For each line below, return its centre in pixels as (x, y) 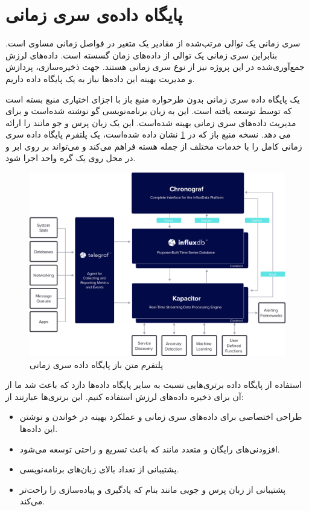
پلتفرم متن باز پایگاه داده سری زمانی (97, 364)
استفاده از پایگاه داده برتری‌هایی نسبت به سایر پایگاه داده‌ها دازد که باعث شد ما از (154, 385)
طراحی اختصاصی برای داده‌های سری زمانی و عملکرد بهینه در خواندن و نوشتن (161, 417)
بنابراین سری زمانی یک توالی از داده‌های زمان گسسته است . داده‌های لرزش (142, 55)
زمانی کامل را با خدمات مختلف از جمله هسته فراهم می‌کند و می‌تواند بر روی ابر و (154, 146)
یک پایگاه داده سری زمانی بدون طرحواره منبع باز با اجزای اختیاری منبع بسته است (153, 99)
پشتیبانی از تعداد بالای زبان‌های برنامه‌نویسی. (99, 469)
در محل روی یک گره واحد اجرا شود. (71, 158)
